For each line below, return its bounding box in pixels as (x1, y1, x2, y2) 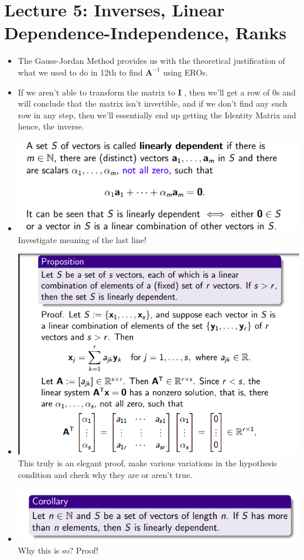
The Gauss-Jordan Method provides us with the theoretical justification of (18, 54, 285, 67)
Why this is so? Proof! (18, 544, 98, 556)
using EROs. (163, 66, 208, 78)
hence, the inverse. (18, 120, 84, 132)
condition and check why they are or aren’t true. (18, 468, 193, 480)
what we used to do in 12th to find (18, 66, 143, 78)
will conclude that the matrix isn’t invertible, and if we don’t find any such (18, 97, 288, 110)
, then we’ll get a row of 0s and (184, 86, 296, 98)
